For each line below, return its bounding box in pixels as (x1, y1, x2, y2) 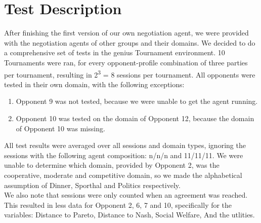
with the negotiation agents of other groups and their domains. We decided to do (4, 37, 255, 48)
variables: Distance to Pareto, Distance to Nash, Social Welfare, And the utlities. (4, 209, 255, 220)
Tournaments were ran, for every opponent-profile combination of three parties (4, 57, 248, 67)
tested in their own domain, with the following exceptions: (4, 79, 185, 89)
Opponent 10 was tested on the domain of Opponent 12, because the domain (16, 113, 254, 123)
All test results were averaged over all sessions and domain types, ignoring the (4, 140, 246, 151)
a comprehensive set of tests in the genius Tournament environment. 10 (4, 47, 225, 58)
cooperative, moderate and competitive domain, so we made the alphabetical (4, 169, 242, 180)
